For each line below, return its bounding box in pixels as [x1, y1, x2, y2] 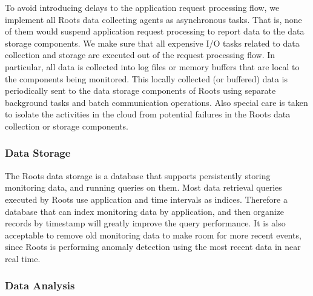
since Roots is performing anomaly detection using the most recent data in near [5, 240, 301, 253]
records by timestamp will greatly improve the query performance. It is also [5, 217, 286, 229]
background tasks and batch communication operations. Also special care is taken [5, 96, 308, 108]
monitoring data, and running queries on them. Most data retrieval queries [5, 181, 282, 194]
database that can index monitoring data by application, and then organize [5, 205, 285, 217]
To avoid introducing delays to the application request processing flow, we [5, 1, 280, 13]
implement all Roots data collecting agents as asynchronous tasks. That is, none [5, 13, 302, 25]
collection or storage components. [5, 119, 128, 132]
